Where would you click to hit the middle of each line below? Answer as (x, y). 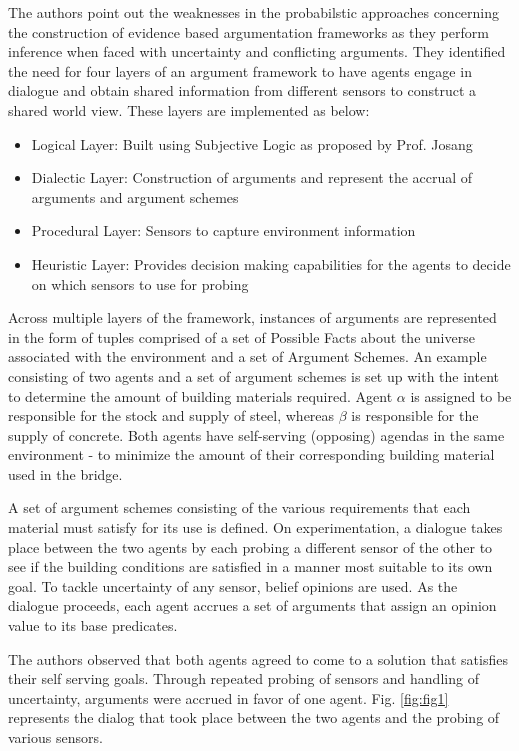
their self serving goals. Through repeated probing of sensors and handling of (243, 678)
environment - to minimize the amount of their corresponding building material (251, 454)
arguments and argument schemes (135, 196)
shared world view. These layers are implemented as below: (189, 109)
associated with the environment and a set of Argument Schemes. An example (247, 356)
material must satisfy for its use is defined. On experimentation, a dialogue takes (255, 527)
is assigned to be (461, 395)
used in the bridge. (65, 473)
